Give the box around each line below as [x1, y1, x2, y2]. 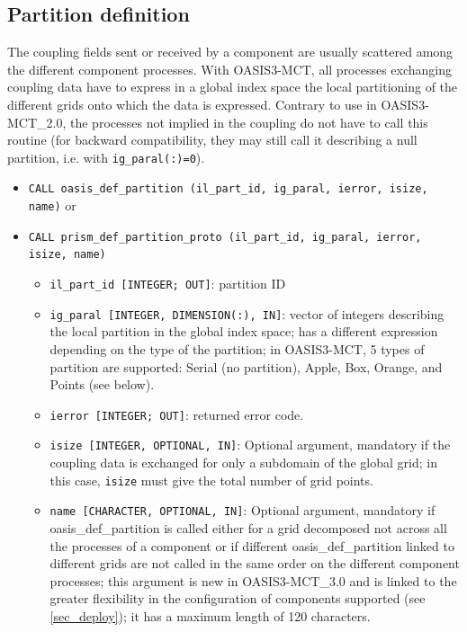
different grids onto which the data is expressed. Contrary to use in [7, 94, 377, 113]
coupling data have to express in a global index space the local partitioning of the [7, 77, 458, 96]
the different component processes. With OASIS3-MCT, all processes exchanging [7, 59, 453, 78]
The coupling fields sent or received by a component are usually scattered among [7, 42, 454, 61]
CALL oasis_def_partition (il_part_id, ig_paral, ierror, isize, [28, 182, 428, 196]
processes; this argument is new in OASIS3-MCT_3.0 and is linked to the [49, 571, 457, 590]
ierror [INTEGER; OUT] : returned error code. [49, 405, 304, 423]
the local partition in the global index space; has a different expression [49, 322, 438, 341]
